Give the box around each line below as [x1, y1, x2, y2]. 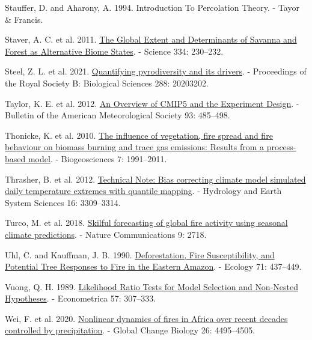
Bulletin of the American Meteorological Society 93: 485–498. [5, 109, 230, 121]
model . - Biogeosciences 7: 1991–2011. [28, 152, 167, 165]
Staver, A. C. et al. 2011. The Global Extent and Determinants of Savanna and [5, 33, 297, 46]
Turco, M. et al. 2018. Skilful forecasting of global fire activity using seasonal [5, 216, 288, 229]
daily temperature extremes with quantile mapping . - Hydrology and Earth [5, 184, 282, 197]
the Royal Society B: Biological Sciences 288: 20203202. [5, 76, 209, 89]
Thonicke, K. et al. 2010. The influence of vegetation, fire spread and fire [5, 129, 273, 141]
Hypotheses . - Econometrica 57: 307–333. [5, 292, 156, 305]
